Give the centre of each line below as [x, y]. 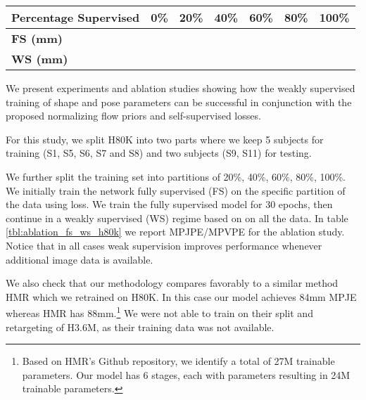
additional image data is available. [80, 259]
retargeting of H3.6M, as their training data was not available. [140, 327]
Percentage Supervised [76, 17]
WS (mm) [40, 59]
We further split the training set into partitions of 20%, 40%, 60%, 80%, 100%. [176, 176]
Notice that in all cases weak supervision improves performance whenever [164, 245]
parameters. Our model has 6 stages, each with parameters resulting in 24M [186, 374]
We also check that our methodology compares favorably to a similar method [172, 283]
